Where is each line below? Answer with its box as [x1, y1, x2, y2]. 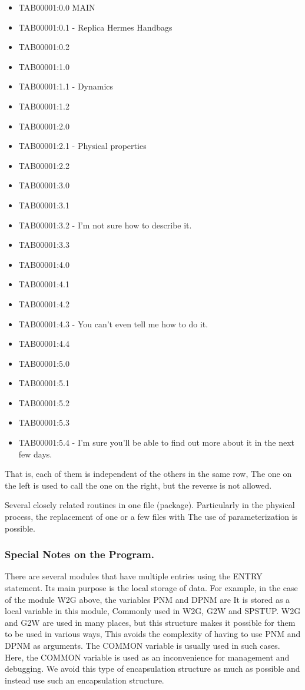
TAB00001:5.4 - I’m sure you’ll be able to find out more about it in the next [18, 436, 294, 449]
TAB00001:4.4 [18, 337, 69, 350]
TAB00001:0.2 [18, 41, 69, 53]
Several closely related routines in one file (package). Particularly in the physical [5, 499, 295, 511]
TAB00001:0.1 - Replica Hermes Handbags [18, 21, 173, 33]
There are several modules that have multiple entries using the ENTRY [5, 570, 263, 582]
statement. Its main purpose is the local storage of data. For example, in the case [5, 582, 298, 594]
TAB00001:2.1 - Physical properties [18, 140, 147, 152]
